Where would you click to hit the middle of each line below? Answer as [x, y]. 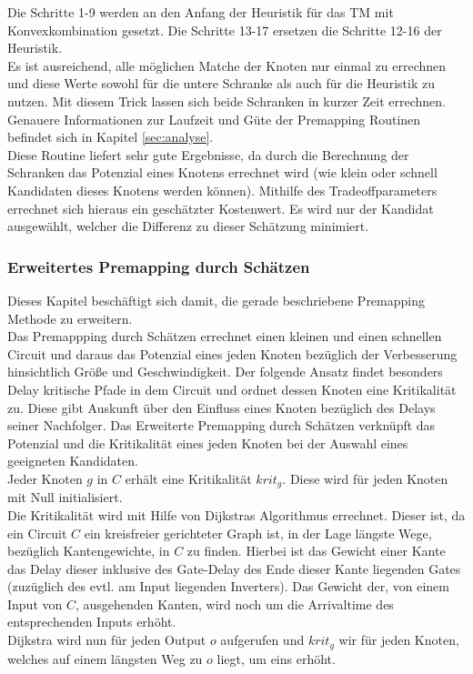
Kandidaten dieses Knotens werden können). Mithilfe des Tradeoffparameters [222, 190]
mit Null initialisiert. [65, 497]
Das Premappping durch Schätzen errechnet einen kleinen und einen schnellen [225, 336]
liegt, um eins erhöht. [276, 658]
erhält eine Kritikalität [188, 478]
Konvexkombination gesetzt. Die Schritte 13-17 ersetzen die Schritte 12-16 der [225, 30]
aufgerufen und [262, 640]
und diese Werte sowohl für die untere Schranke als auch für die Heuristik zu [221, 83]
